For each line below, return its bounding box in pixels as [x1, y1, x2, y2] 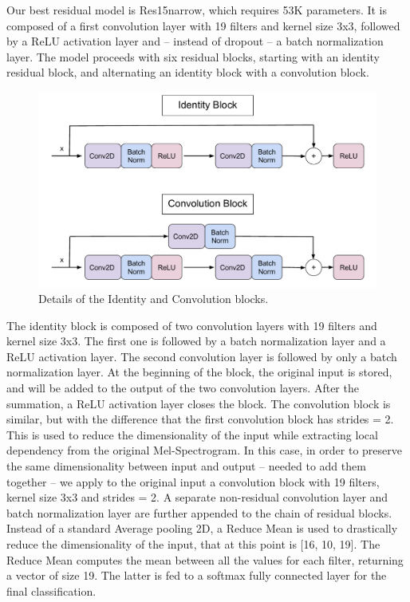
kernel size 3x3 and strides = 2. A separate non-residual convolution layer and [6, 489, 388, 506]
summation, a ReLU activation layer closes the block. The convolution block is [6, 395, 391, 411]
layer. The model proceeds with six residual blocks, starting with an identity [6, 48, 380, 65]
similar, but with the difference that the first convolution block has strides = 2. [6, 411, 394, 427]
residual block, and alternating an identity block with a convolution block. [6, 64, 369, 81]
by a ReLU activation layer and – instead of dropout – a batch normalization [6, 33, 384, 49]
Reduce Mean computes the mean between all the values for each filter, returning [6, 551, 404, 568]
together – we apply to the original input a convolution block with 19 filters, [6, 473, 380, 490]
